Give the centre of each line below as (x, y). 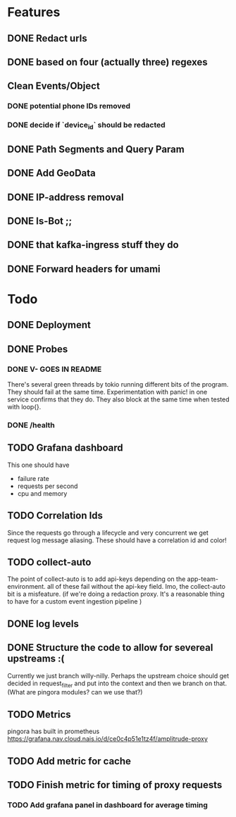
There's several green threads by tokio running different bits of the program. (118, 385)
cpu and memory (42, 493)
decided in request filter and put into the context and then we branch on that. (117, 684)
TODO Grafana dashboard (65, 448)
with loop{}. (24, 407)
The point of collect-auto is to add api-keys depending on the (97, 579)
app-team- (203, 579)
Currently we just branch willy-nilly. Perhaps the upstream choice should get (118, 675)
